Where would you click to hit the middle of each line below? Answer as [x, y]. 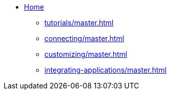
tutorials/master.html [79, 23]
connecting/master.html [84, 38]
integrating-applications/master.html [106, 70]
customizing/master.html [86, 54]
